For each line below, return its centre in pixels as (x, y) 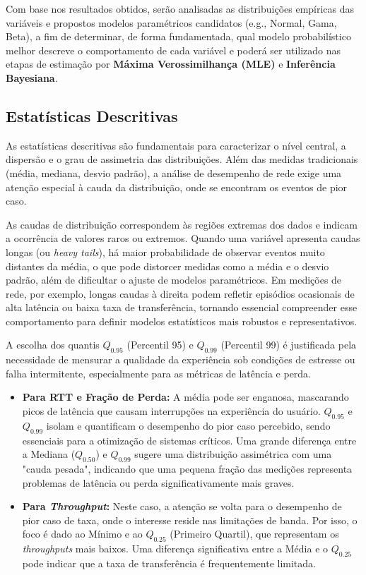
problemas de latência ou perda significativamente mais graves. (158, 482)
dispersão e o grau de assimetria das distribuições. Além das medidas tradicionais (182, 159)
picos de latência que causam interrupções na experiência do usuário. (171, 411)
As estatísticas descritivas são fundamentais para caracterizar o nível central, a (176, 145)
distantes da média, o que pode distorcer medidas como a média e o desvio (167, 266)
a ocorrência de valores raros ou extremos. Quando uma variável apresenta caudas (183, 238)
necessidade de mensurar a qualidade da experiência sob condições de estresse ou (181, 359)
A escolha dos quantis (53, 345)
